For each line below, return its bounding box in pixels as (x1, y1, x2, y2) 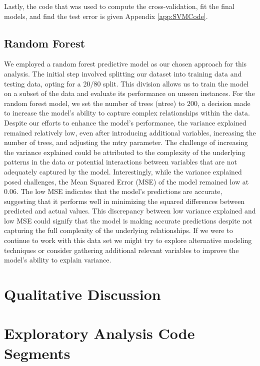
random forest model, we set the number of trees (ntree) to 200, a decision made (4, 97, 250, 108)
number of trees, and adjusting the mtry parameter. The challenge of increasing (4, 137, 248, 147)
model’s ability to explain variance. (4, 254, 111, 265)
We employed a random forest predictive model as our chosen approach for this (4, 58, 247, 69)
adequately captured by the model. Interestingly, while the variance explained (4, 166, 242, 176)
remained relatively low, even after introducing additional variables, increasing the (4, 127, 256, 137)
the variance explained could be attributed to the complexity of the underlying (4, 146, 245, 157)
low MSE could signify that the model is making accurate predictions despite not (4, 215, 252, 225)
